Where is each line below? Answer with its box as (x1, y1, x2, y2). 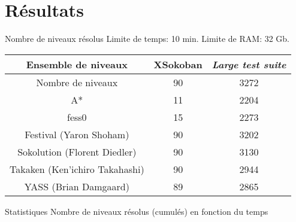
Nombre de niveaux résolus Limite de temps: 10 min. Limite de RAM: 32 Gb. (5, 32, 290, 45)
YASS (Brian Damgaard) (24, 179, 129, 193)
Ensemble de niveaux (26, 57, 128, 71)
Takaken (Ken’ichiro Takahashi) (10, 162, 144, 176)
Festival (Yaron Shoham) (25, 127, 129, 141)
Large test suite (212, 57, 286, 71)
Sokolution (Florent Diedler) (17, 144, 137, 159)
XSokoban (153, 57, 203, 71)
